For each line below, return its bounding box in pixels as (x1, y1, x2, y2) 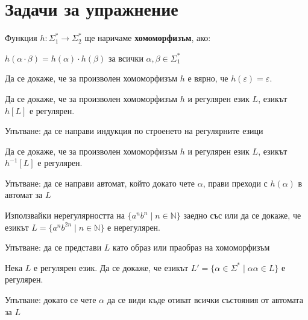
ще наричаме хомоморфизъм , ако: (84, 31, 211, 44)
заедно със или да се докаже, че (183, 209, 301, 222)
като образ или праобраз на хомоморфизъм (113, 241, 270, 254)
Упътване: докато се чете (5, 293, 96, 306)
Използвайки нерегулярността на (5, 209, 125, 222)
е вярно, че (187, 72, 228, 85)
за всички (108, 51, 143, 64)
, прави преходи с (203, 176, 268, 189)
